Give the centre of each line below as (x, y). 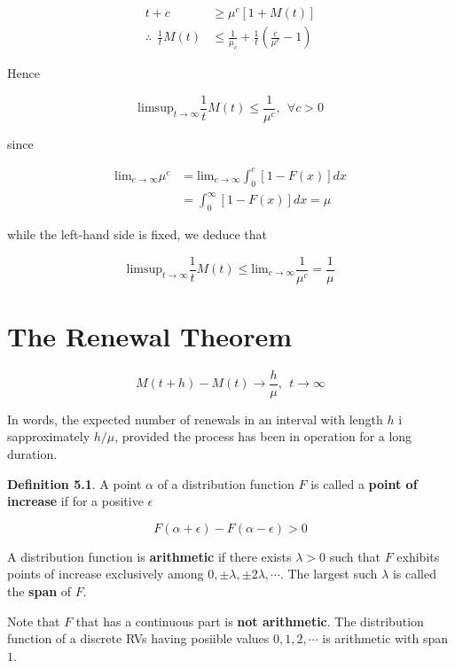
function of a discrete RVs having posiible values (138, 638)
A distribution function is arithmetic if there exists (149, 556)
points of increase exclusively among (106, 574)
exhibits (418, 556)
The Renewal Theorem (150, 335)
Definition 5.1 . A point (75, 483)
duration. (32, 454)
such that (355, 556)
